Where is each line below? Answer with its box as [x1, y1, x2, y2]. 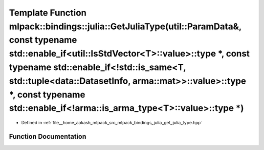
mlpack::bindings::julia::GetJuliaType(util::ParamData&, [9, 21, 242, 32]
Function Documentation [9, 132, 87, 141]
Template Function [9, 7, 87, 18]
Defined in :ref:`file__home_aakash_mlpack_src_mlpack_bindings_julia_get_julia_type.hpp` [21, 120, 202, 126]
